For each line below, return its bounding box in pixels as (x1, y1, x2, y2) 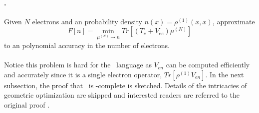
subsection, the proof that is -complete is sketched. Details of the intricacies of (4, 80, 247, 90)
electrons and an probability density (32, 16, 142, 26)
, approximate (212, 16, 255, 26)
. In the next (205, 69, 244, 79)
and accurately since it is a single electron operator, (4, 69, 162, 79)
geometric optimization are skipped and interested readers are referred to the (4, 90, 240, 100)
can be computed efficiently (166, 59, 250, 70)
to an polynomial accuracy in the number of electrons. (4, 40, 170, 50)
